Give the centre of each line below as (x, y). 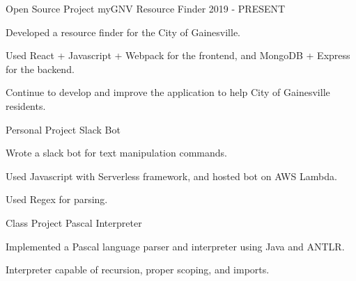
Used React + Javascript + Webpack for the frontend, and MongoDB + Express (178, 55)
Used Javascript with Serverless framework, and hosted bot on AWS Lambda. (171, 176)
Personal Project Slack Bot (63, 129)
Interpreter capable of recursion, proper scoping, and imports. (138, 270)
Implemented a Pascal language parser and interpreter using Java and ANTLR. (175, 246)
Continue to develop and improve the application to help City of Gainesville (168, 92)
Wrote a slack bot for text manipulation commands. (116, 153)
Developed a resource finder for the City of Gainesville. (123, 32)
